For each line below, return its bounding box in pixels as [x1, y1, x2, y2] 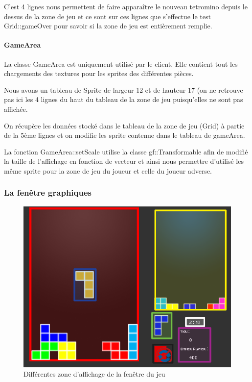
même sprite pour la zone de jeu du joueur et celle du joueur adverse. [4, 165, 212, 176]
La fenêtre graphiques [4, 186, 92, 199]
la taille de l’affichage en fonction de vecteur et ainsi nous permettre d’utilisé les [4, 156, 244, 166]
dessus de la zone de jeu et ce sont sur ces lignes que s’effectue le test [4, 11, 211, 21]
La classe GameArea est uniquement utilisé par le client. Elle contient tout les [4, 58, 238, 69]
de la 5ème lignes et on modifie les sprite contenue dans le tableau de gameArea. [4, 130, 245, 140]
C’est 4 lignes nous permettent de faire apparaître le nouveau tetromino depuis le [4, 1, 248, 11]
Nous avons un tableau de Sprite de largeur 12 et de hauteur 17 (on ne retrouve [4, 84, 243, 95]
